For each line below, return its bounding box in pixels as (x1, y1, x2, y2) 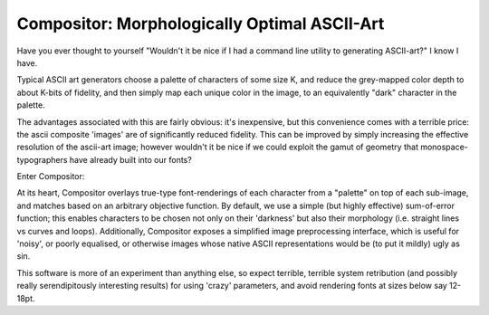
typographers (16, 154, 68, 165)
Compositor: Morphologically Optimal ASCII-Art (16, 14, 385, 33)
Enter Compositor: (16, 171, 85, 182)
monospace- (419, 141, 468, 153)
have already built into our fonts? (69, 154, 192, 165)
